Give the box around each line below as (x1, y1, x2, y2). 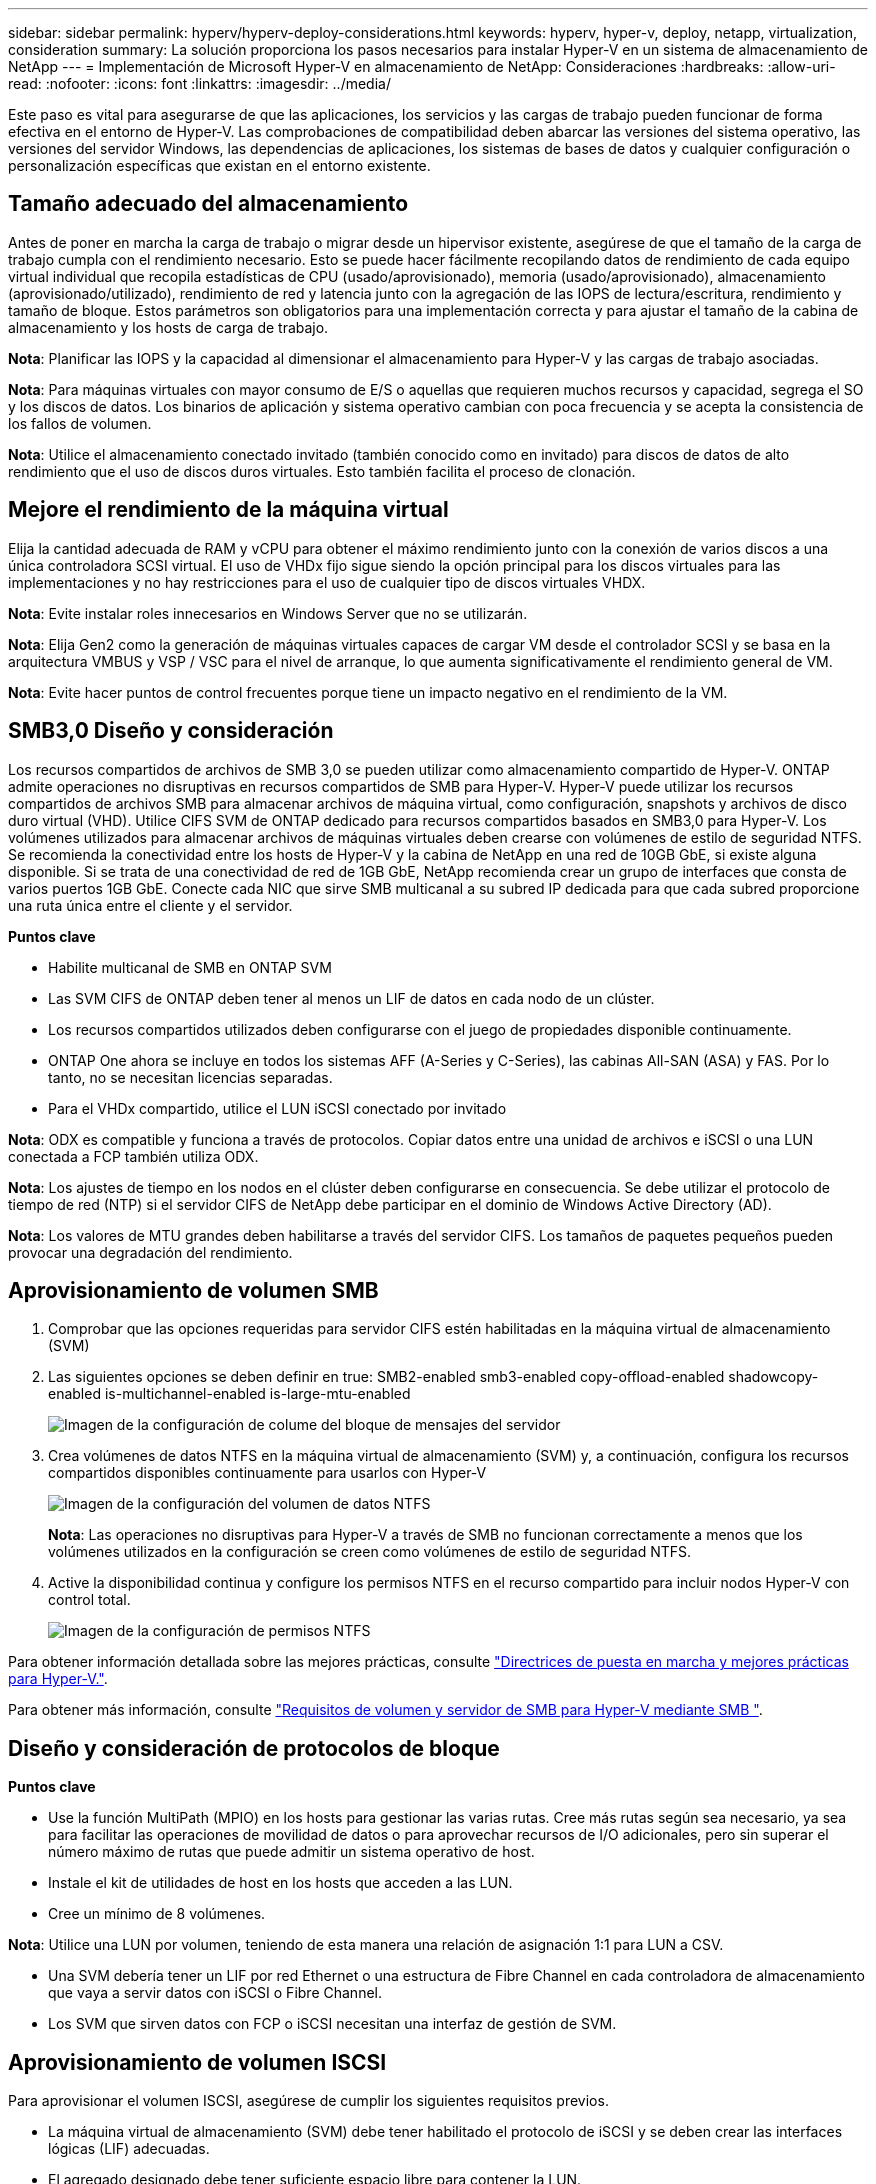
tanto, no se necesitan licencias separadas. (48, 1068, 333, 1086)
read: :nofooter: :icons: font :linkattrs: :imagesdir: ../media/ (8, 75, 391, 92)
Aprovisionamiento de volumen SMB (8, 1277, 379, 1303)
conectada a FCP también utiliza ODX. (8, 1147, 259, 1165)
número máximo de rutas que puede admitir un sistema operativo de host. (48, 1843, 535, 1861)
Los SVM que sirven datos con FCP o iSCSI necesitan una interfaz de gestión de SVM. (48, 2015, 617, 2033)
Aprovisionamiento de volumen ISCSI (8, 2049, 387, 2075)
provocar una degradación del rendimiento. (8, 1243, 293, 1261)
